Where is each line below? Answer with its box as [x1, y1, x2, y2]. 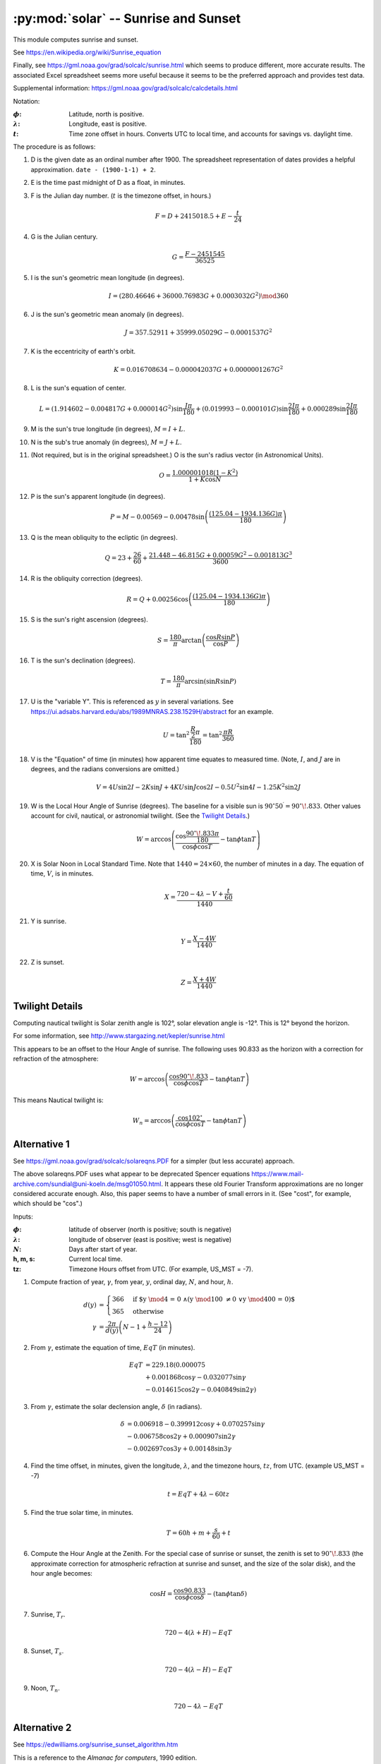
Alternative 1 [13, 1138, 70, 1150]
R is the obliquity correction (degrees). [30, 574, 143, 583]
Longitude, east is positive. [68, 120, 147, 128]
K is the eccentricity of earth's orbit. [30, 346, 136, 356]
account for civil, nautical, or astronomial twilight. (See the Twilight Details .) [30, 811, 250, 820]
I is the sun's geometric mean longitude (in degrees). [30, 273, 185, 282]
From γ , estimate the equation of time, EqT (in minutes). [30, 1343, 195, 1352]
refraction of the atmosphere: [13, 1054, 99, 1063]
